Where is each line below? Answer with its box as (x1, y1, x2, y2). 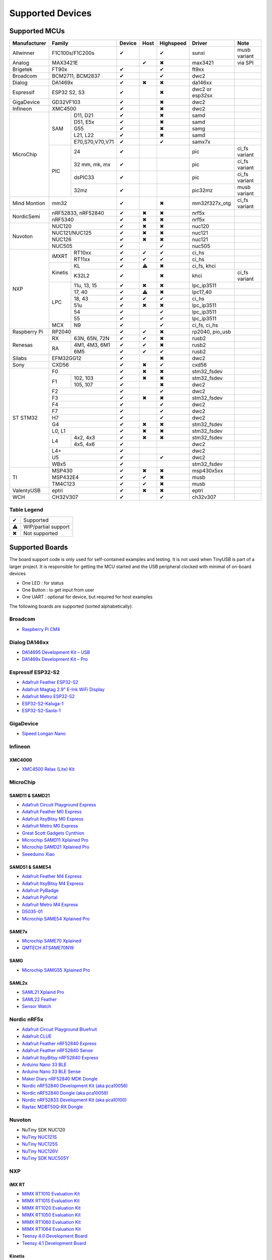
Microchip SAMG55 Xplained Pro (22, 967, 91, 973)
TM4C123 (52, 480, 76, 487)
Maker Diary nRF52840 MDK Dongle (22, 1076, 98, 1082)
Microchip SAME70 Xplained (22, 937, 82, 943)
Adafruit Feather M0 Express (22, 809, 82, 815)
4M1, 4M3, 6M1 (74, 342, 110, 349)
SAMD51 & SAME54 (9, 864, 51, 870)
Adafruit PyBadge (22, 888, 59, 893)
